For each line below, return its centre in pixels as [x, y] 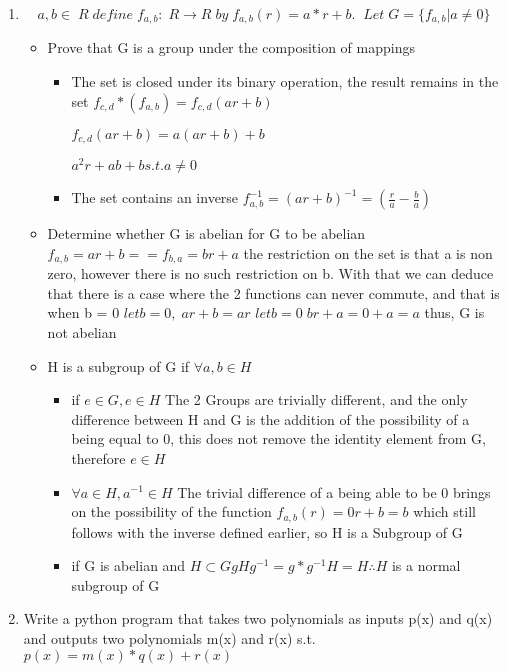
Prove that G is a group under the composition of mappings [231, 47]
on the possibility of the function [171, 511]
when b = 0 [83, 312]
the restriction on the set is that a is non [368, 252]
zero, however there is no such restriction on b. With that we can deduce [270, 273]
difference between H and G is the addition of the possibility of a [270, 418]
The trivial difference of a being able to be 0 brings [334, 491]
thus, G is [454, 312]
